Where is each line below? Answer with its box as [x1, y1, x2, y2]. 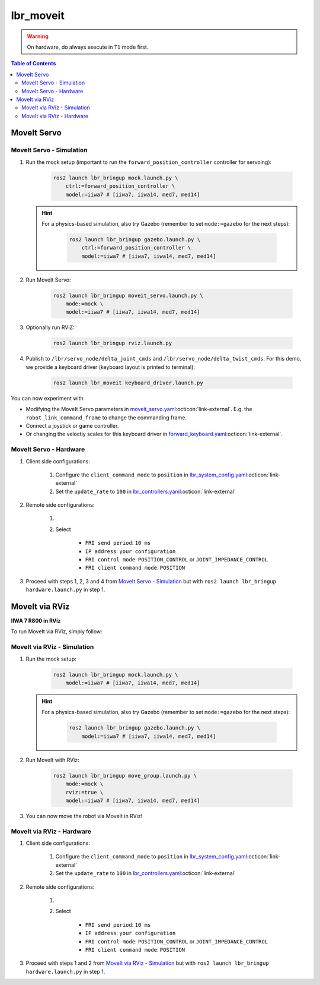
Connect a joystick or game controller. [25, 422, 119, 429]
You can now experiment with [11, 394, 84, 402]
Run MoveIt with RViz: [25, 756, 79, 763]
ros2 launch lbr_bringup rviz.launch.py [53, 340, 172, 347]
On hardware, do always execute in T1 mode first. [27, 43, 149, 50]
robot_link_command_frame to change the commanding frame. [25, 413, 187, 421]
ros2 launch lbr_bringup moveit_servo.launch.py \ [53, 292, 204, 299]
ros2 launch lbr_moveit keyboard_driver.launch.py [53, 379, 204, 386]
